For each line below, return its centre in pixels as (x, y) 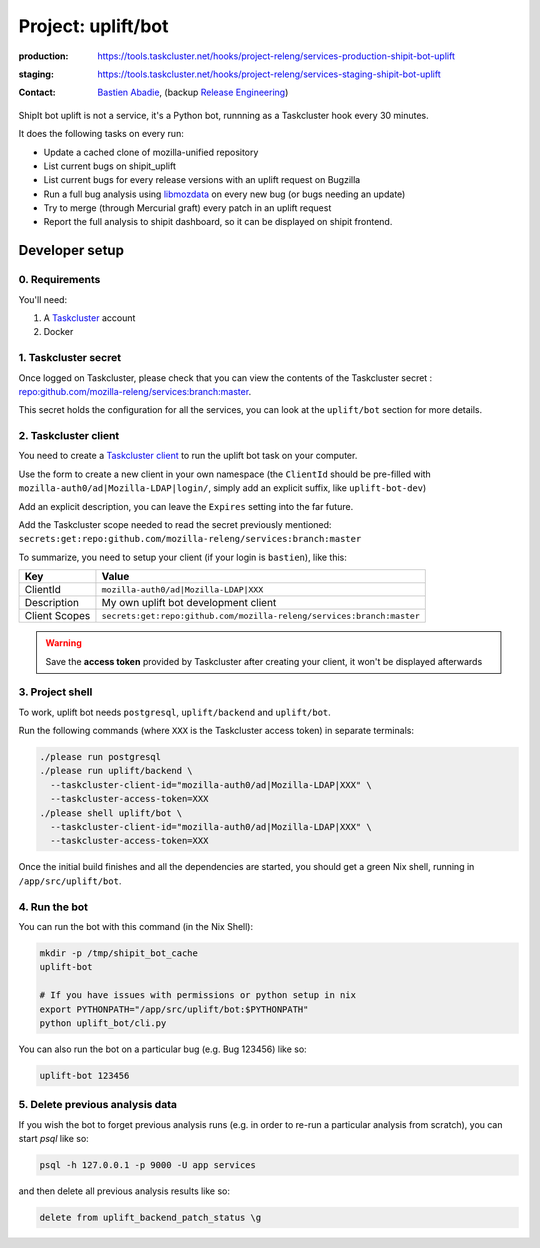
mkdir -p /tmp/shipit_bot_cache (119, 953)
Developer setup (71, 250)
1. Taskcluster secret (70, 358)
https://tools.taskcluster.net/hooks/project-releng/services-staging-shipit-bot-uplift (269, 74)
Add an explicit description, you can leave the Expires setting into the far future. (186, 506)
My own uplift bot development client (189, 603)
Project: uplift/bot (93, 26)
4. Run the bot (53, 907)
